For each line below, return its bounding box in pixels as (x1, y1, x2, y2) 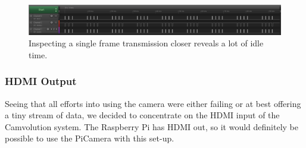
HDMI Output (5, 74, 77, 89)
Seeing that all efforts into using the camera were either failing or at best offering (5, 97, 301, 109)
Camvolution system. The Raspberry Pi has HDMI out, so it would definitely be (5, 120, 298, 133)
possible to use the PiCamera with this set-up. (5, 132, 174, 144)
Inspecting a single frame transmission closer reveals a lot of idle (29, 37, 264, 49)
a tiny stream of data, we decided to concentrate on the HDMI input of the (5, 109, 280, 121)
